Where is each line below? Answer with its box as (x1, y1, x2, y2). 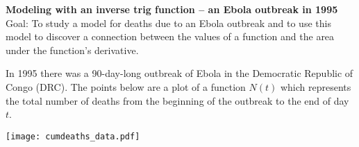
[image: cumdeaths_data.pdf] (6, 131, 140, 141)
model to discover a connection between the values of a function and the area (6, 29, 335, 44)
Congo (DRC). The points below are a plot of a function (6, 79, 246, 94)
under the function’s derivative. (6, 42, 139, 57)
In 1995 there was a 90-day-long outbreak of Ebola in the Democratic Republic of (6, 66, 353, 80)
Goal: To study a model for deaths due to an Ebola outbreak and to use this (6, 15, 331, 30)
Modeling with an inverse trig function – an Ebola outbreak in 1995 (6, 2, 338, 16)
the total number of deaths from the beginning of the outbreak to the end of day (6, 93, 349, 107)
